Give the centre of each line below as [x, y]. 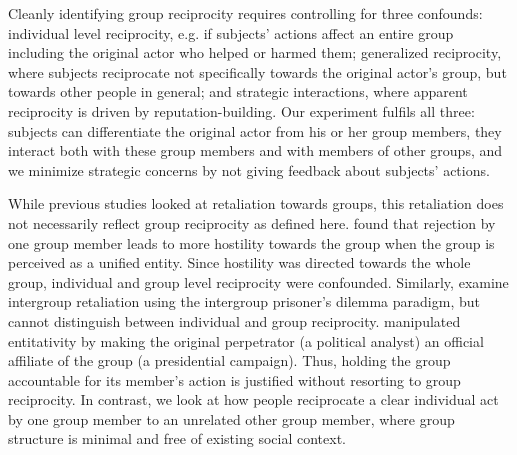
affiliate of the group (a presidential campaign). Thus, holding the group [229, 360]
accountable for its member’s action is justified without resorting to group [234, 379]
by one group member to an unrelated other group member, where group [231, 418]
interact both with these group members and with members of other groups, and [255, 150]
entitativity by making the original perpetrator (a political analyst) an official [246, 340]
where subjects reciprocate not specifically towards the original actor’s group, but [257, 71]
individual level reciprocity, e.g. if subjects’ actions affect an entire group [231, 32]
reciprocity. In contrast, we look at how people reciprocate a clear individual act [253, 399]
